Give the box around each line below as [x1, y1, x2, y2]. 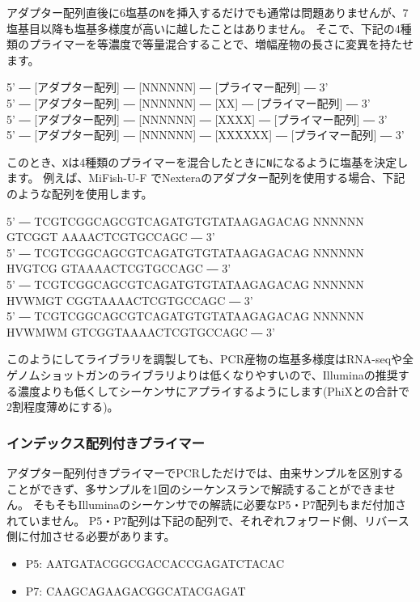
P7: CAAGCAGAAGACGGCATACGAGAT [25, 582, 246, 599]
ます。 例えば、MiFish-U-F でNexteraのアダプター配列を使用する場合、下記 [6, 169, 405, 186]
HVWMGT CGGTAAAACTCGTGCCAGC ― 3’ [6, 291, 253, 308]
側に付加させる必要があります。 [6, 528, 176, 545]
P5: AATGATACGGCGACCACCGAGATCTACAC [25, 554, 285, 571]
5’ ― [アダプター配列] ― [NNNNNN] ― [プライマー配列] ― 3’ [6, 78, 329, 95]
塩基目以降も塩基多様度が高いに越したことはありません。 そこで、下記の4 [6, 19, 401, 36]
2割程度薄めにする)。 [6, 398, 119, 415]
